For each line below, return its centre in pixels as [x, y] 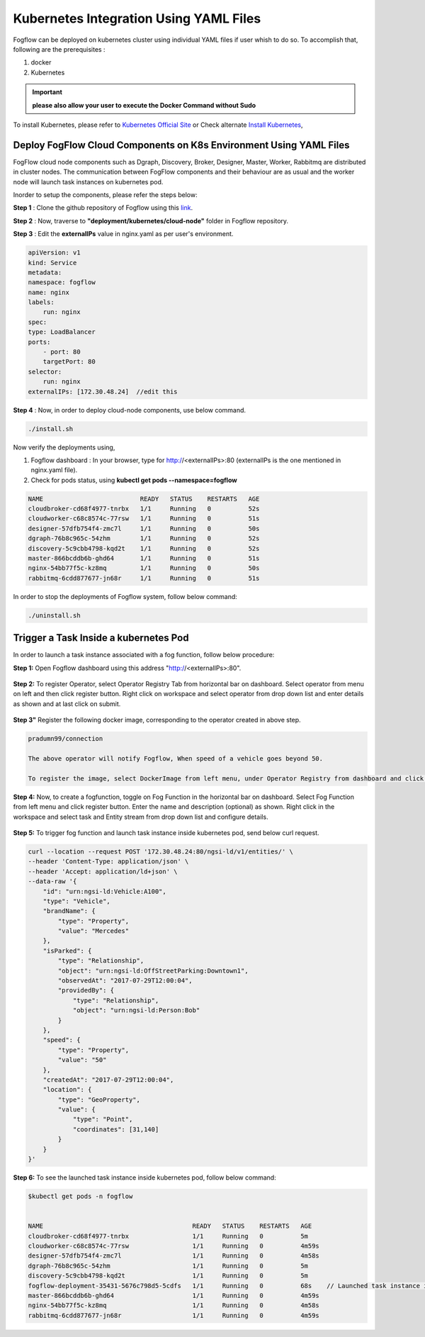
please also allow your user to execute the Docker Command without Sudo [144, 105]
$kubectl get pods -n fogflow [80, 1197]
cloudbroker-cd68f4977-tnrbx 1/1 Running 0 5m [168, 1236]
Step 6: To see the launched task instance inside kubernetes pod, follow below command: [144, 1177]
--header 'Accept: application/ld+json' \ [103, 871]
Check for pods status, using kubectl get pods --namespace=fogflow [134, 480]
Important [47, 92]
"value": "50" [82, 1060]
